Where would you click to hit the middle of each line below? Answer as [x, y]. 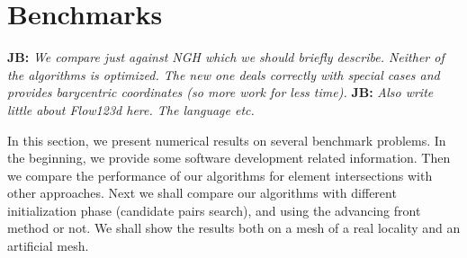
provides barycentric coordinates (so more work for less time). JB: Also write [220, 92]
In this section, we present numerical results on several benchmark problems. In [227, 140]
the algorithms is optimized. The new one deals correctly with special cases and [224, 74]
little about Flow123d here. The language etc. [131, 109]
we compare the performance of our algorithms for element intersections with [220, 175]
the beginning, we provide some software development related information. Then [229, 158]
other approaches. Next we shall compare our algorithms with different [202, 193]
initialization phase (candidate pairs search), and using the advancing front [214, 210]
